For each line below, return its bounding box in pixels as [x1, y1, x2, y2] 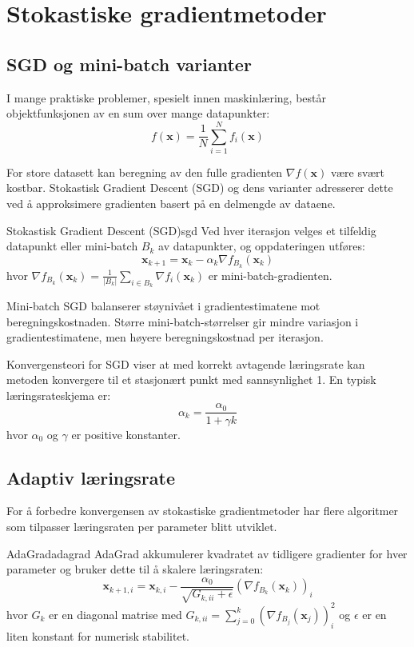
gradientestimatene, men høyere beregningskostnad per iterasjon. [6, 329, 324, 345]
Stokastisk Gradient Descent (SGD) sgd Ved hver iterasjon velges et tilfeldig [6, 222, 376, 238]
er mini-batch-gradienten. [208, 266, 332, 283]
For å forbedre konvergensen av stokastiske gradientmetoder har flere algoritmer [6, 502, 399, 519]
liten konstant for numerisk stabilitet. [6, 628, 189, 645]
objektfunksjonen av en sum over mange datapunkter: [6, 105, 270, 122]
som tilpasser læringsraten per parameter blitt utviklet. [6, 517, 277, 534]
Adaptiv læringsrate [6, 465, 176, 489]
